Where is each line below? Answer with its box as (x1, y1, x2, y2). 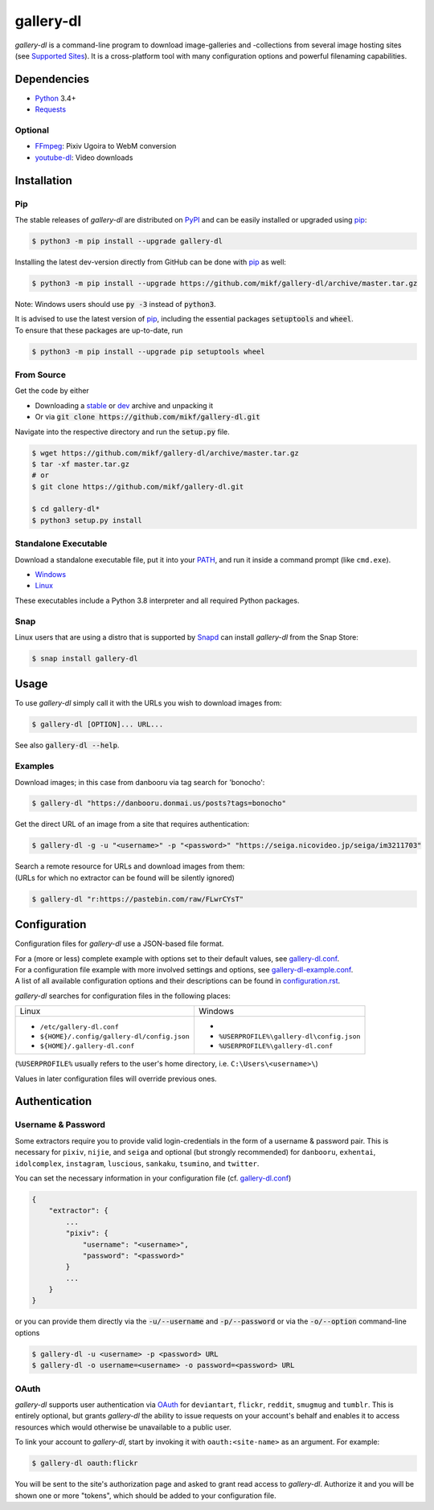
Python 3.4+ (35, 93, 76, 103)
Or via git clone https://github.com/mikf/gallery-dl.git (35, 412, 260, 422)
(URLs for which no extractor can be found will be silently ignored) (14, 873, 235, 882)
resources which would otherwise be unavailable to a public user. (14, 1422, 232, 1432)
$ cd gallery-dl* (31, 505, 100, 514)
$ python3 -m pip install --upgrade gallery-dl (31, 236, 223, 245)
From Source (14, 369, 66, 380)
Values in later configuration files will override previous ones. (14, 1074, 217, 1083)
